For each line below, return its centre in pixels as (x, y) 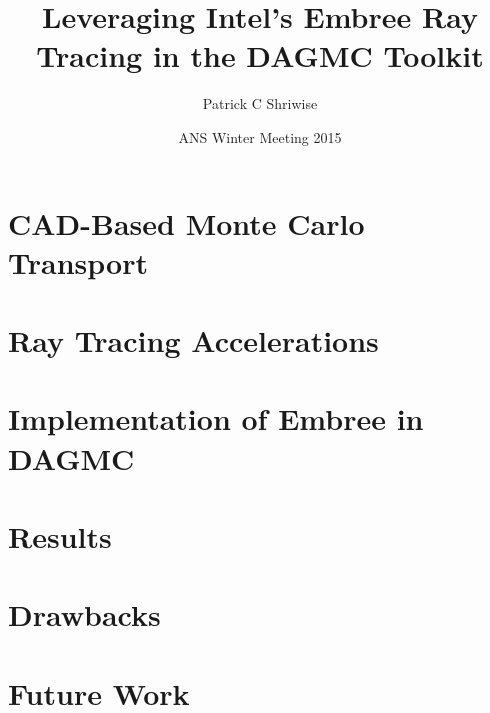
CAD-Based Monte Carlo (186, 222)
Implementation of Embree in (216, 418)
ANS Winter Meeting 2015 (260, 136)
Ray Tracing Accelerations (193, 340)
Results (60, 536)
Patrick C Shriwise (260, 103)
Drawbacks (84, 614)
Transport (78, 261)
